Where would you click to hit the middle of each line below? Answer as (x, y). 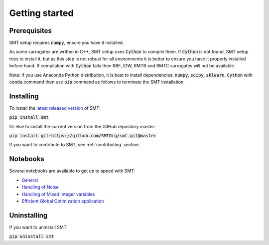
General (30, 180)
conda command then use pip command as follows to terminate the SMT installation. (97, 82)
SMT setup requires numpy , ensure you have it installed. (67, 43)
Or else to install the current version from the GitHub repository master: (82, 126)
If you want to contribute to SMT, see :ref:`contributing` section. (75, 145)
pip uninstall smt (32, 237)
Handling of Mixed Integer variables (58, 194)
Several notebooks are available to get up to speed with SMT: (72, 171)
